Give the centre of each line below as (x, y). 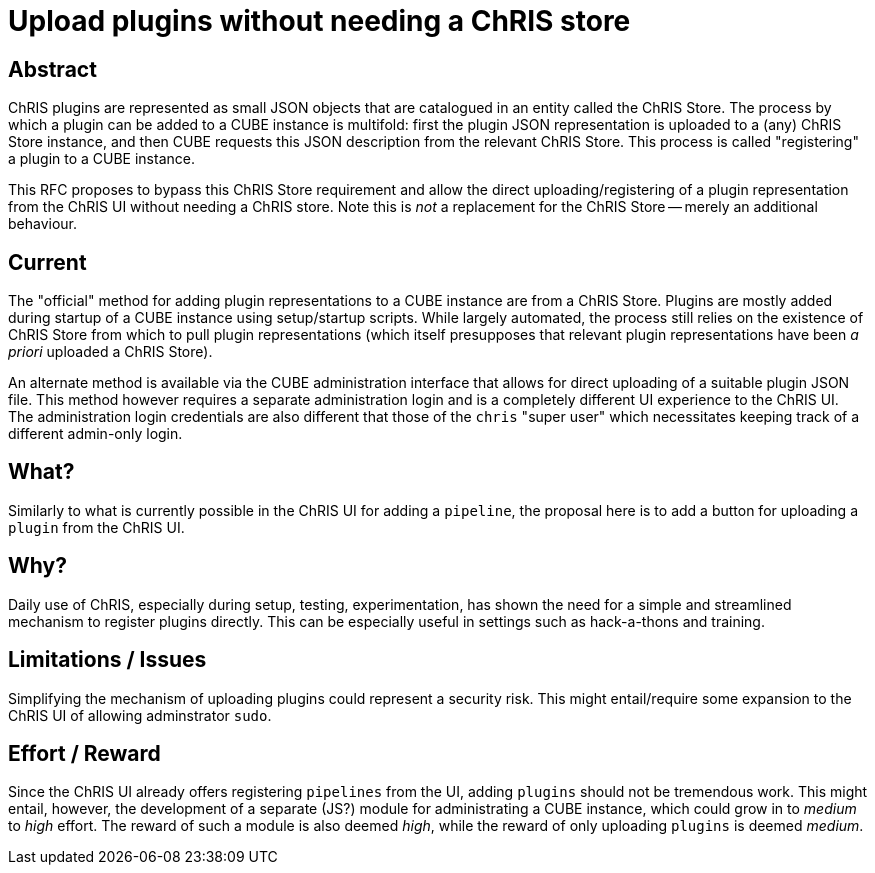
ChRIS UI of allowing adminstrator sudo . (140, 715)
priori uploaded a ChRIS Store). (110, 352)
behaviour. (43, 224)
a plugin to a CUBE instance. (101, 159)
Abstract (52, 69)
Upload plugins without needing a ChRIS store (319, 21)
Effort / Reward (84, 753)
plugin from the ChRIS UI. (96, 527)
